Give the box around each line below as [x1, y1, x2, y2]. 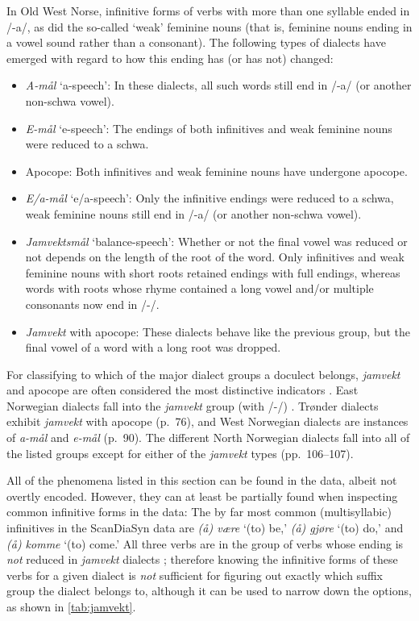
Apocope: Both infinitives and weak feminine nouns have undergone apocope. [25, 162, 408, 179]
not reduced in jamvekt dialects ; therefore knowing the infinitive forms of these [6, 551, 398, 568]
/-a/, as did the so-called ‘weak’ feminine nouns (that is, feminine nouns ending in [6, 18, 413, 35]
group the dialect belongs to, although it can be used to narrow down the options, [6, 582, 412, 599]
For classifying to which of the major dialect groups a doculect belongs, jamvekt [6, 365, 400, 382]
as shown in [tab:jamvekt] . [6, 598, 136, 615]
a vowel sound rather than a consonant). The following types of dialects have [6, 34, 386, 51]
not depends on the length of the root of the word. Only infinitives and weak [25, 248, 404, 265]
